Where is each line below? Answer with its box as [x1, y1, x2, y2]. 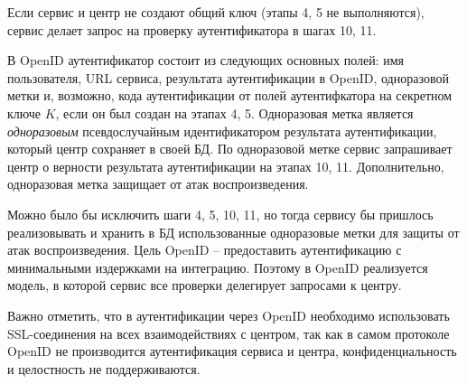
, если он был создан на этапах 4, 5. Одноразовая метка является [55, 103, 414, 122]
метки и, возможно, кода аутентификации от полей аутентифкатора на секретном [7, 86, 453, 105]
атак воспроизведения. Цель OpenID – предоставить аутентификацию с [7, 240, 402, 259]
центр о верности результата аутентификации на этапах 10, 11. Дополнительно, [7, 156, 444, 175]
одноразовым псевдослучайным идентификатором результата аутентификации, [7, 121, 437, 140]
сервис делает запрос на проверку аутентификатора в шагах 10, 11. [7, 20, 377, 39]
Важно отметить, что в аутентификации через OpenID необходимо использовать [7, 305, 450, 324]
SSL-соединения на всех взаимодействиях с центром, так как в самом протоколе [7, 323, 450, 342]
